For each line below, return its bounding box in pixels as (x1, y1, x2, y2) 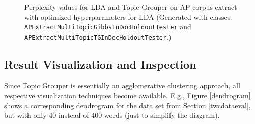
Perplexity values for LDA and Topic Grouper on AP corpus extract (24, 2, 237, 12)
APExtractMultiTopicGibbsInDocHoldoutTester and (24, 21, 191, 32)
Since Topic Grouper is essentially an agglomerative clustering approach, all (4, 80, 240, 90)
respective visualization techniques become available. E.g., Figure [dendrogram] (4, 90, 251, 101)
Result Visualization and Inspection (4, 56, 196, 72)
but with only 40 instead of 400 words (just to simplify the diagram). (4, 110, 220, 120)
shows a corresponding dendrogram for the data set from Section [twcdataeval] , (4, 100, 251, 110)
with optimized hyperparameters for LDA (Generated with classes (24, 11, 231, 22)
